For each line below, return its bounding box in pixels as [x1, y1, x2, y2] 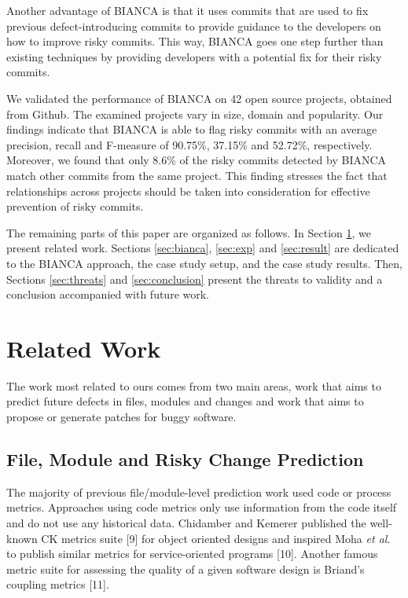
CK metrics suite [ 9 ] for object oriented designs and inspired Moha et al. [41, 530, 391, 546]
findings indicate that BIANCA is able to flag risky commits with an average [6, 121, 377, 138]
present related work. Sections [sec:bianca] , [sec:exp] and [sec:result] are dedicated [6, 240, 399, 256]
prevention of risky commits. [6, 198, 144, 215]
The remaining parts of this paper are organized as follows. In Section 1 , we [6, 224, 372, 240]
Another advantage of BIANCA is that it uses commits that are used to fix [6, 2, 369, 18]
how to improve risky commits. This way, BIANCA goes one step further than [6, 33, 384, 50]
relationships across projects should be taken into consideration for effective [6, 182, 370, 199]
